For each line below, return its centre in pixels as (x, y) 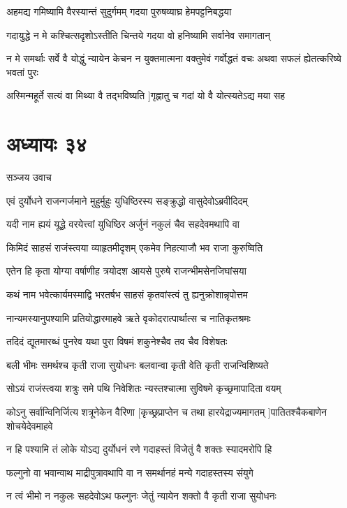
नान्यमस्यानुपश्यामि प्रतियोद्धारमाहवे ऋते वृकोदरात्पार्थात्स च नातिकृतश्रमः (128, 318)
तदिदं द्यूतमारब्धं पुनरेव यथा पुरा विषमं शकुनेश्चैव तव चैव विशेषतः (117, 341)
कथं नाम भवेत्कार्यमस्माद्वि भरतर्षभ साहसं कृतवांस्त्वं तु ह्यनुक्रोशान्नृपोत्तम (127, 295)
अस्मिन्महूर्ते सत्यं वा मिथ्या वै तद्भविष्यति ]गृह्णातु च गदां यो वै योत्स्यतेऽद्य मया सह (146, 95)
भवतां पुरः (22, 72)
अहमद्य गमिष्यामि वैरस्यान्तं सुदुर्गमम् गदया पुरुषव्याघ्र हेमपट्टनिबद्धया (119, 11)
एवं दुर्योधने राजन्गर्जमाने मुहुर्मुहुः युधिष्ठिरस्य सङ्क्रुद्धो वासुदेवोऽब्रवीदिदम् (127, 200)
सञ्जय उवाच (29, 177)
